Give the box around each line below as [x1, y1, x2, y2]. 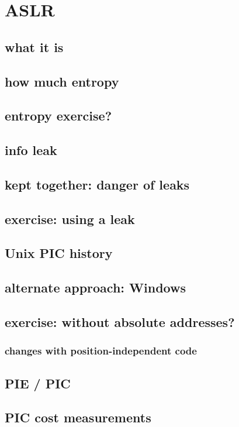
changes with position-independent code [5, 343, 197, 358]
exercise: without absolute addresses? [5, 313, 235, 331]
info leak [5, 141, 57, 159]
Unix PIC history [5, 244, 113, 262]
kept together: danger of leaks [5, 175, 190, 193]
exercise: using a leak [5, 209, 135, 228]
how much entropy [5, 72, 119, 90]
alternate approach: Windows [5, 278, 186, 297]
